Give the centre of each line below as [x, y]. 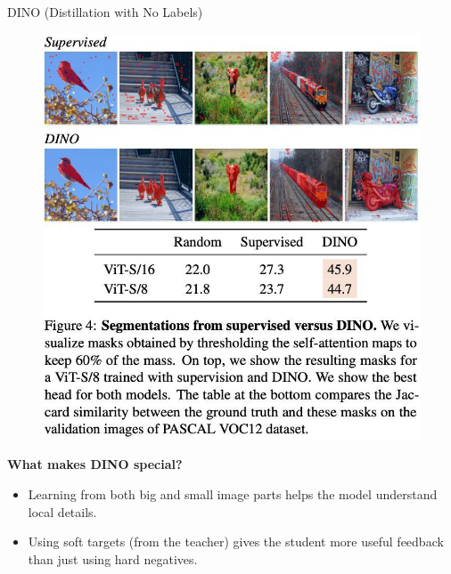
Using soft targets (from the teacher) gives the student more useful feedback [236, 542]
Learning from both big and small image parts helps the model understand [233, 494]
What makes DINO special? [95, 464]
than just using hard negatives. [113, 558]
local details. [62, 511]
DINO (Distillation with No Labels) [105, 12]
